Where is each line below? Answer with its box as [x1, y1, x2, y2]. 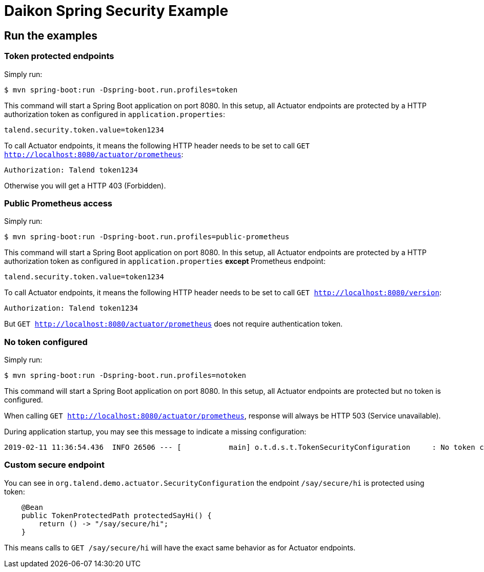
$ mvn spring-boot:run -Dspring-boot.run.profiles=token [4, 85, 238, 94]
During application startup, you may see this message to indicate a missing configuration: [4, 427, 307, 436]
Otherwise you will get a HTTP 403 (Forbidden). [4, 181, 166, 190]
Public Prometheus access [4, 198, 113, 208]
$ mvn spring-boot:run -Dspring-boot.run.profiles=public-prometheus [4, 233, 290, 241]
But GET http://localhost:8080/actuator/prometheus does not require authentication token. [4, 319, 343, 329]
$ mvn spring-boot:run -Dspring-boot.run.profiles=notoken [4, 371, 247, 380]
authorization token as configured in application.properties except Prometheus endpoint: [4, 257, 326, 266]
